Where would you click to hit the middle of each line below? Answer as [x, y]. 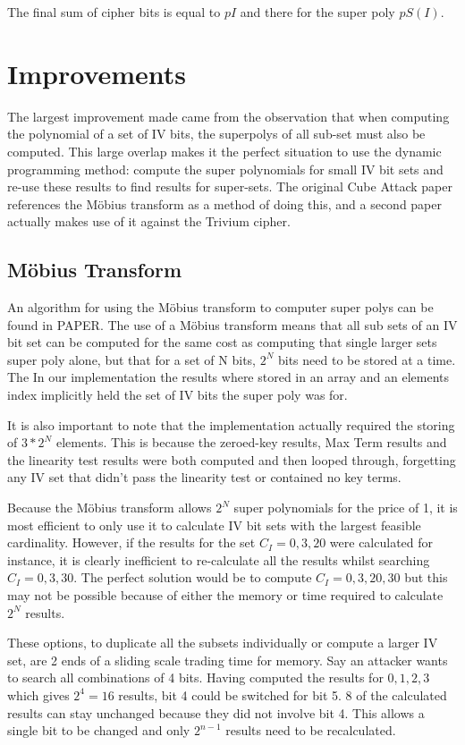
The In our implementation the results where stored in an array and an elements [228, 377]
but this [426, 577]
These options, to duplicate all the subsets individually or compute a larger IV [223, 643]
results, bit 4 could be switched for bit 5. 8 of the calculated [283, 694]
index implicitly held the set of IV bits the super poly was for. [178, 395]
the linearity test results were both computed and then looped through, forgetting [232, 459]
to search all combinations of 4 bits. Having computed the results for [195, 677]
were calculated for [381, 542]
